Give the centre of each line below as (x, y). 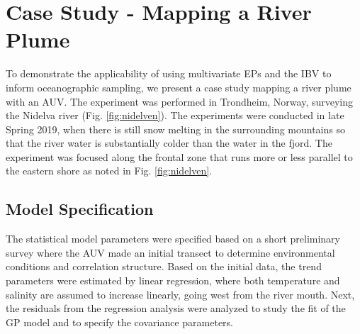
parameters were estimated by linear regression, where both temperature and (173, 280)
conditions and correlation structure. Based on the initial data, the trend (164, 266)
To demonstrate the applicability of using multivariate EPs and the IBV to (169, 73)
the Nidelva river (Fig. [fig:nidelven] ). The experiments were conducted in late (175, 115)
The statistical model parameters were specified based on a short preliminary (173, 239)
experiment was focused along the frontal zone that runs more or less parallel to (179, 156)
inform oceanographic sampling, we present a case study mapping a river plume (179, 87)
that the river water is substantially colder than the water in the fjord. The (169, 143)
